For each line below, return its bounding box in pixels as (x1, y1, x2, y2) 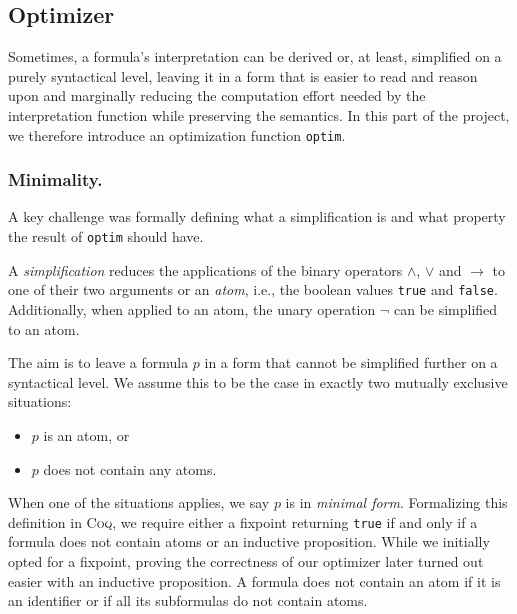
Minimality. (8, 167, 103, 192)
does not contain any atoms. (43, 458, 217, 479)
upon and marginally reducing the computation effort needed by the (8, 85, 426, 106)
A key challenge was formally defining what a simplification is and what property (8, 206, 506, 227)
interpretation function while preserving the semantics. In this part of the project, (8, 104, 510, 125)
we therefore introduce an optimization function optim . (8, 124, 346, 145)
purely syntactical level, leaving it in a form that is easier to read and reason (8, 65, 478, 86)
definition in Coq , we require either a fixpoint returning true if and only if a (8, 511, 478, 532)
